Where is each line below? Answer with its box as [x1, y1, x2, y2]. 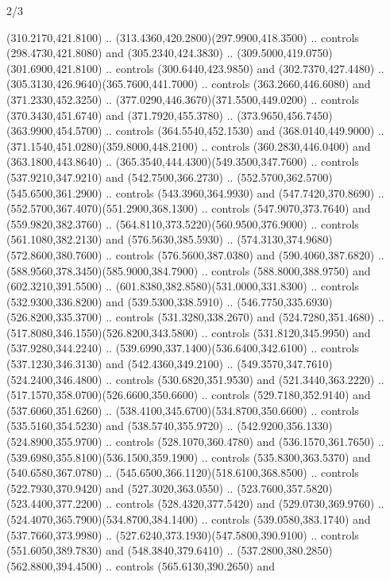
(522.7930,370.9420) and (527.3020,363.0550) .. [6, 479, 234, 496]
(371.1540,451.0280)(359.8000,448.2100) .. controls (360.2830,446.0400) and [6, 137, 371, 154]
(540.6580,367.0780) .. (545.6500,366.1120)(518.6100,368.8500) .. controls [6, 464, 359, 481]
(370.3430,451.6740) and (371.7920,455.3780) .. [6, 106, 234, 123]
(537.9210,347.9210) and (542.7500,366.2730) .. [6, 168, 234, 185]
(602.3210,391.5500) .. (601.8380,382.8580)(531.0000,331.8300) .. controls [6, 278, 359, 294]
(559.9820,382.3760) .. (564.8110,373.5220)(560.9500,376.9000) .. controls [6, 215, 359, 232]
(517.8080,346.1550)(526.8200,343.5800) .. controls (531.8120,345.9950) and [6, 324, 371, 340]
